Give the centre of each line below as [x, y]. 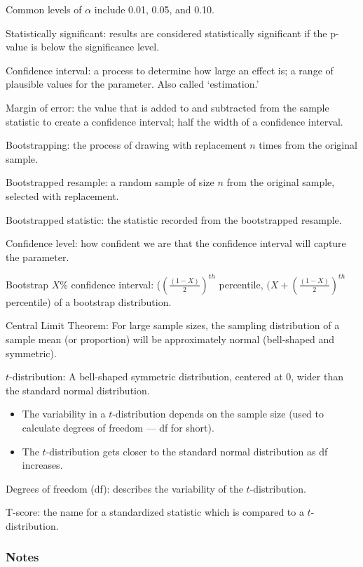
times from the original [308, 145]
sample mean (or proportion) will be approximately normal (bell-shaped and [170, 339]
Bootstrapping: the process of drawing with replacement [126, 145]
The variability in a [64, 414]
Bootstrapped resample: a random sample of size [110, 182]
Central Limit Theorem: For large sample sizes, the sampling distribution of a [173, 325]
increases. [42, 465]
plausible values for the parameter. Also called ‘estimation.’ [132, 84]
